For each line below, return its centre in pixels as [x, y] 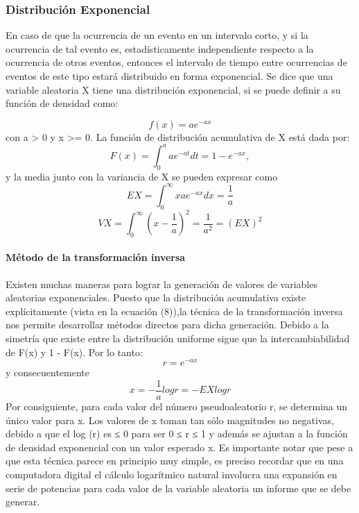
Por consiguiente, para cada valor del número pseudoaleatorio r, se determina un [177, 406]
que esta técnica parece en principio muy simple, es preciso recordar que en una [175, 461]
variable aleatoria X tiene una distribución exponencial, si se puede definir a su [173, 89]
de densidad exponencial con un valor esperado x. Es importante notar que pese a [179, 447]
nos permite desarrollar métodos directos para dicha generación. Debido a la [167, 325]
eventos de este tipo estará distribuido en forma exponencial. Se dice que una [169, 76]
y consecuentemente [47, 372]
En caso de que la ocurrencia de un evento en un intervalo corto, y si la [157, 35]
